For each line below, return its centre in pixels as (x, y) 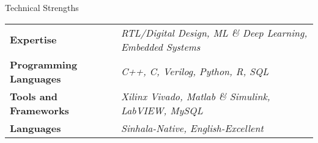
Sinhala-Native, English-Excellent (192, 128)
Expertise (33, 40)
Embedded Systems (161, 46)
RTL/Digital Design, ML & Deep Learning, (214, 32)
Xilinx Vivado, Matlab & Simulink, (195, 96)
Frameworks (39, 110)
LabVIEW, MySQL (162, 110)
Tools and (34, 96)
